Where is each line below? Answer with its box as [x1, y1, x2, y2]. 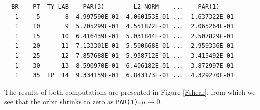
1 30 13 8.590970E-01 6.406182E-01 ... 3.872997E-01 [15, 62, 234, 69]
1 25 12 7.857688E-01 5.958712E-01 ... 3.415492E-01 [15, 52, 234, 59]
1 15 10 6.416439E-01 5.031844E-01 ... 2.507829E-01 [15, 32, 234, 40]
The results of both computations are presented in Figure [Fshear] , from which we [4, 86, 256, 97]
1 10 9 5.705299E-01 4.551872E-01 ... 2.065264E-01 [15, 23, 234, 30]
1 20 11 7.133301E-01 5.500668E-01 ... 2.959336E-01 [15, 42, 234, 50]
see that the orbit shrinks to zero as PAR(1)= [4, 96, 142, 107]
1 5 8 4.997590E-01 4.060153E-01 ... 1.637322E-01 [15, 13, 234, 20]
